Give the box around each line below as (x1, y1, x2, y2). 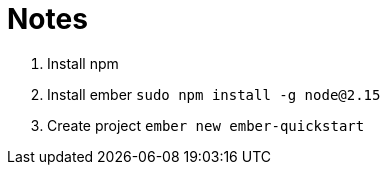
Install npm (47, 54, 119, 72)
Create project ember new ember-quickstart (47, 116, 365, 134)
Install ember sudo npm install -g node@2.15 (47, 85, 381, 103)
